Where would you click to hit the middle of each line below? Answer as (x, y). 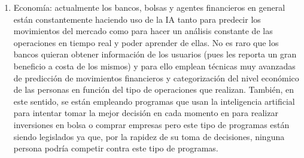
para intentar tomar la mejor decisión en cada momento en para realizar (146, 113)
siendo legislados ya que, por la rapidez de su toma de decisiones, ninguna (149, 136)
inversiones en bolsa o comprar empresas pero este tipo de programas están (151, 124)
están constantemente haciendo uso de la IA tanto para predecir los (137, 19)
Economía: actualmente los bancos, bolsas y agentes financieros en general (149, 7)
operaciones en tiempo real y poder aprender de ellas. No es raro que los (146, 42)
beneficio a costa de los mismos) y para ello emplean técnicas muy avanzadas (154, 66)
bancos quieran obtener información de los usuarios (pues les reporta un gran (155, 54)
